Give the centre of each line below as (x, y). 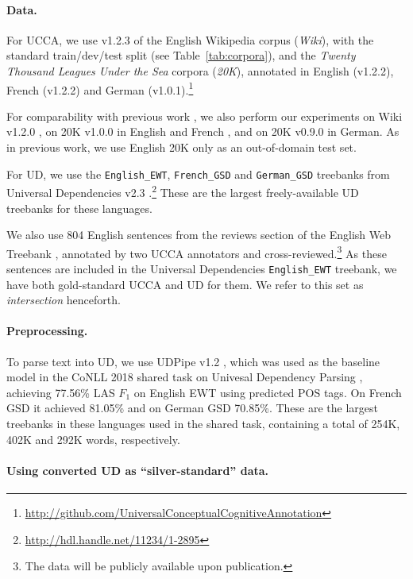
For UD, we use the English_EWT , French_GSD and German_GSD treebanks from (198, 174)
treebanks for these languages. (79, 208)
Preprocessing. (47, 331)
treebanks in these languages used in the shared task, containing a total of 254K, (203, 423)
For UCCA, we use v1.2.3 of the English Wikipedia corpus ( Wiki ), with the (190, 39)
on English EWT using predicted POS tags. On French (268, 392)
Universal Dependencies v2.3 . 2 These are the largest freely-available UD (183, 191)
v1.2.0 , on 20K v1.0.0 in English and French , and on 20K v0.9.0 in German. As (203, 131)
